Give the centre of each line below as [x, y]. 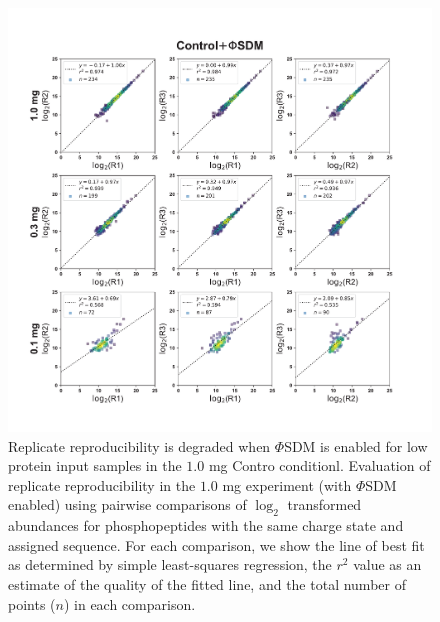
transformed [324, 504]
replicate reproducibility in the [102, 484]
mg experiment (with [287, 484]
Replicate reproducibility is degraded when [139, 445]
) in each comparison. [129, 603]
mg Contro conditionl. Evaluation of [319, 465]
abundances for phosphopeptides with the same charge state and [206, 525]
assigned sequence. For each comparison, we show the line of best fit [216, 544]
